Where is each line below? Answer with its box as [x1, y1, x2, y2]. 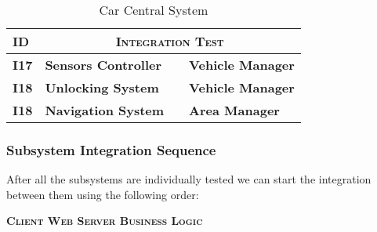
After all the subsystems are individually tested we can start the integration [6, 171, 372, 187]
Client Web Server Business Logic [6, 212, 203, 229]
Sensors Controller [45, 56, 162, 74]
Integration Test [115, 32, 224, 50]
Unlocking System [45, 78, 159, 96]
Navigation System [45, 101, 165, 119]
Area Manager [189, 101, 280, 119]
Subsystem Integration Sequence [6, 140, 216, 159]
